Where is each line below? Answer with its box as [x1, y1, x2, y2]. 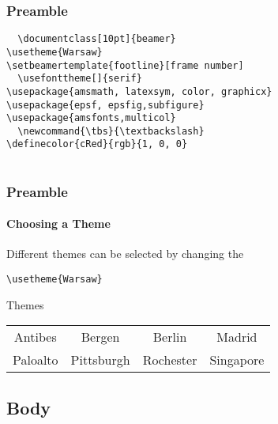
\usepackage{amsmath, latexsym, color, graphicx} [6, 85, 272, 97]
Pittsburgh [70, 350, 130, 369]
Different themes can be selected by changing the [6, 245, 244, 262]
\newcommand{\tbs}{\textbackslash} [17, 125, 205, 137]
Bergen [81, 327, 120, 346]
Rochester [142, 350, 197, 369]
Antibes [13, 327, 57, 346]
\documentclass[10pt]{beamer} [17, 33, 176, 45]
